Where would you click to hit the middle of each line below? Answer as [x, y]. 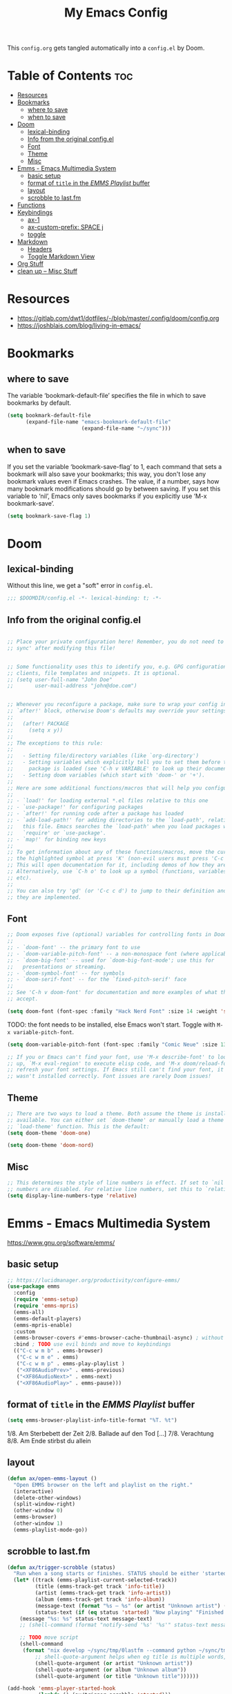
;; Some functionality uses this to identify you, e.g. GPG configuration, [118, 667]
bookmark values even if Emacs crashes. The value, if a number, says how [113, 481]
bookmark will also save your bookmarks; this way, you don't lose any [107, 474]
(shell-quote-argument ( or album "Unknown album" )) [111, 1670]
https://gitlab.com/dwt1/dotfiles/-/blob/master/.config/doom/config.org [118, 318]
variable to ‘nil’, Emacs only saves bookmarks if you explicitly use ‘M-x [107, 496]
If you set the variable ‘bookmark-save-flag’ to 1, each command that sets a [115, 466]
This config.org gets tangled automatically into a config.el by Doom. [106, 48]
